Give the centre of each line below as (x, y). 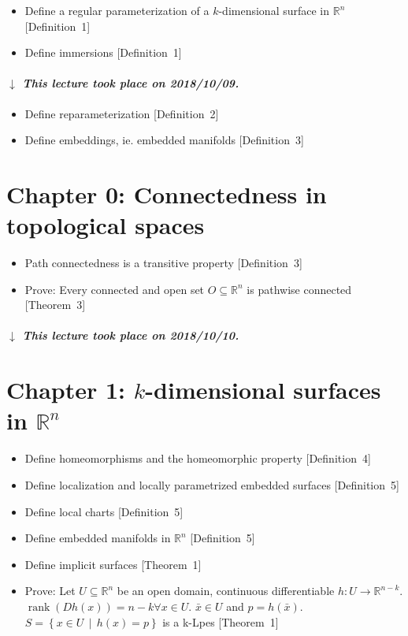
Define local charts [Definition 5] (104, 511)
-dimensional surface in (274, 10)
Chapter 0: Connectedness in (167, 193)
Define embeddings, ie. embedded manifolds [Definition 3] (164, 140)
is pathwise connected (299, 289)
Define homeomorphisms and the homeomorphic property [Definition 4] (198, 458)
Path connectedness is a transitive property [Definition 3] (163, 263)
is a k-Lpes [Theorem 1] (221, 621)
